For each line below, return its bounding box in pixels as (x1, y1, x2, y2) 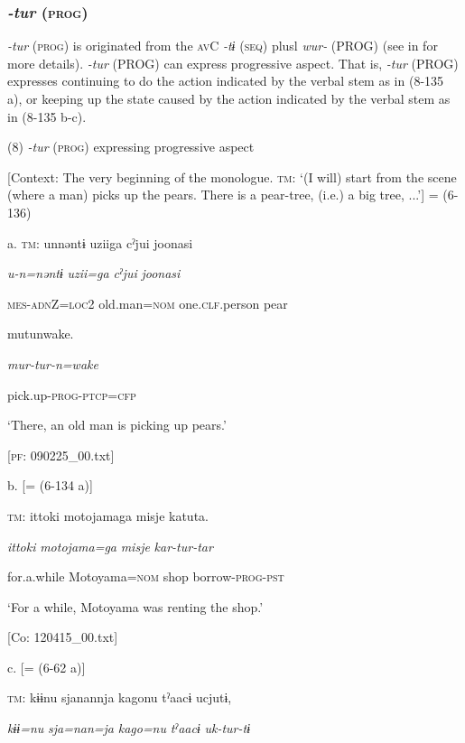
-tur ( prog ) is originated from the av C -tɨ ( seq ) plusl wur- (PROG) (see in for (7, 36, 438, 55)
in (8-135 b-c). (7, 107, 87, 125)
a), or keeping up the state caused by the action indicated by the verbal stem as (7, 89, 451, 107)
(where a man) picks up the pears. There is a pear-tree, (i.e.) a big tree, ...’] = (7, 185, 439, 204)
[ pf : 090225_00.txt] (7, 445, 115, 464)
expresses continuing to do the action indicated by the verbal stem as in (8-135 (7, 71, 444, 90)
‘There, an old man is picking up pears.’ (7, 415, 227, 434)
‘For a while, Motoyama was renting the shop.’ (7, 597, 264, 616)
